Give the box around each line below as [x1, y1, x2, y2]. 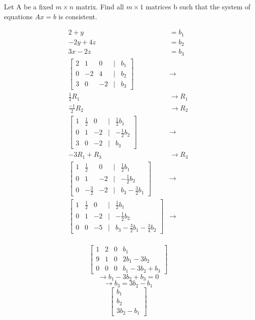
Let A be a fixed [4, 1, 54, 11]
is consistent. [58, 11, 97, 21]
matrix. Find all [75, 1, 124, 11]
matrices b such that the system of [146, 1, 251, 11]
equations [4, 11, 33, 21]
